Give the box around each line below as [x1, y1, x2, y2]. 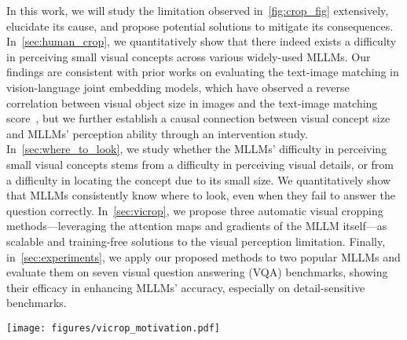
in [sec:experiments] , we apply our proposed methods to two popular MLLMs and [6, 248, 401, 265]
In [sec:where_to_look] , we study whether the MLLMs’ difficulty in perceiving [6, 141, 387, 157]
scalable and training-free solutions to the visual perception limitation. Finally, [6, 232, 386, 249]
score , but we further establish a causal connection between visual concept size [6, 110, 390, 126]
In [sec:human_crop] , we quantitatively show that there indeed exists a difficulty [6, 33, 397, 49]
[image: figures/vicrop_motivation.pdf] [6, 322, 221, 334]
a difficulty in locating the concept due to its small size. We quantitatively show [6, 171, 391, 188]
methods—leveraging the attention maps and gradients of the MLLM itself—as [6, 218, 387, 234]
